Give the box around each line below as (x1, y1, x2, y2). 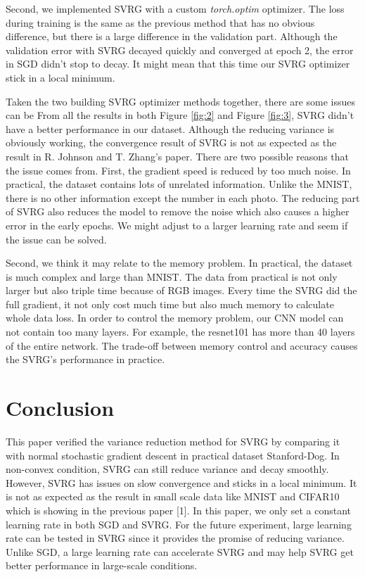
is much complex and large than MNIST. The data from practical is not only (6, 269, 338, 284)
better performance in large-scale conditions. (6, 558, 198, 573)
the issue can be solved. (6, 232, 107, 246)
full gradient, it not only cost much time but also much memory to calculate (6, 296, 334, 311)
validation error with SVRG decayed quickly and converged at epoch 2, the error (6, 42, 354, 57)
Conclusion (6, 393, 115, 422)
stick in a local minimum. (6, 70, 115, 84)
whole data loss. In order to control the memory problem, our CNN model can (6, 310, 344, 325)
